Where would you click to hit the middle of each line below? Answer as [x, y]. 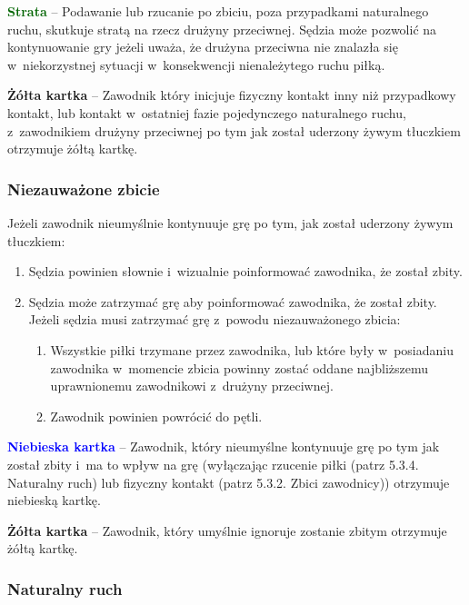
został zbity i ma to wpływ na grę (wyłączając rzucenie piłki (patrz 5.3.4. [213, 464]
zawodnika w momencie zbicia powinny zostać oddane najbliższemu [239, 367]
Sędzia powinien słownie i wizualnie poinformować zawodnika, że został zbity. [245, 271]
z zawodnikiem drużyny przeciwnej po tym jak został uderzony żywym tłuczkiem [234, 130]
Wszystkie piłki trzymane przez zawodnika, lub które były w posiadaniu [252, 349]
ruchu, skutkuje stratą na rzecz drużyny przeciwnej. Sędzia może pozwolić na [222, 29]
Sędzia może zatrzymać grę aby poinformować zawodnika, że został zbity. [233, 301]
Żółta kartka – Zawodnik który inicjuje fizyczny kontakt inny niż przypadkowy [232, 95]
